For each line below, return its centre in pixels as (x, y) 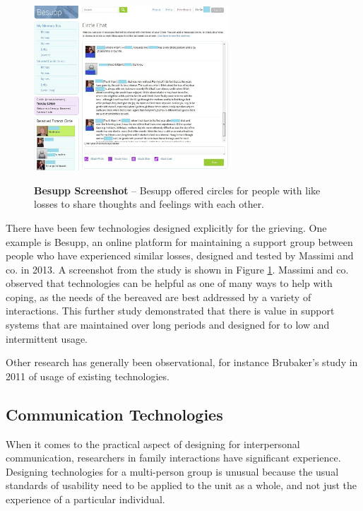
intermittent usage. (47, 338)
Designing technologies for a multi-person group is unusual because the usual (172, 471)
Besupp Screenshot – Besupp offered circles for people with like (177, 190)
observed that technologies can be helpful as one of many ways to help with (169, 283)
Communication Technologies (114, 414)
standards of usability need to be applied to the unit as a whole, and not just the (181, 485)
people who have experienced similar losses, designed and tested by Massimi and (180, 256)
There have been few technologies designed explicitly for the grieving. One (166, 227)
